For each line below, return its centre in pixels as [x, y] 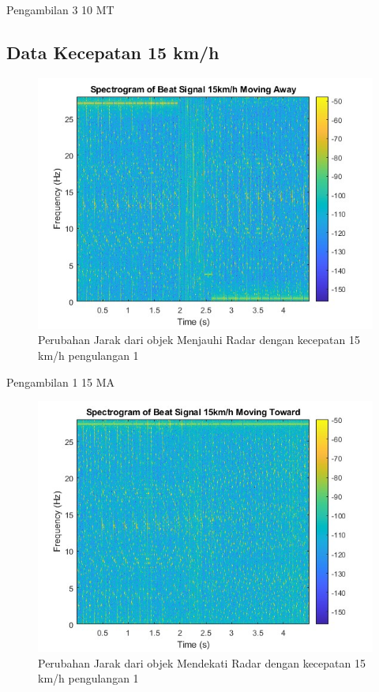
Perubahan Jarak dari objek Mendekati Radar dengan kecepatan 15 [202, 662]
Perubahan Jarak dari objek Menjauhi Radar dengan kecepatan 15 [199, 340]
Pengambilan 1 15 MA [61, 382]
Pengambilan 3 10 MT [60, 9]
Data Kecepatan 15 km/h [113, 52]
